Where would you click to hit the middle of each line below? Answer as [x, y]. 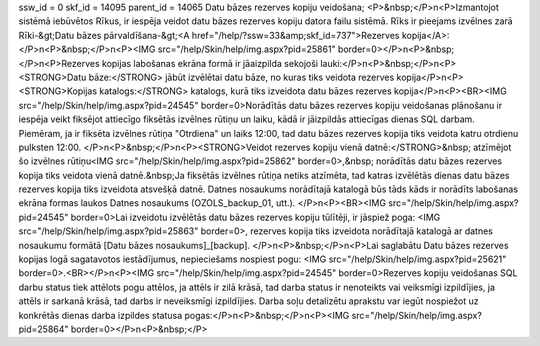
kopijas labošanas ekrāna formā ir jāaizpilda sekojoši [210, 63]
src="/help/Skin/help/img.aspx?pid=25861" [246, 49]
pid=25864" [43, 329]
